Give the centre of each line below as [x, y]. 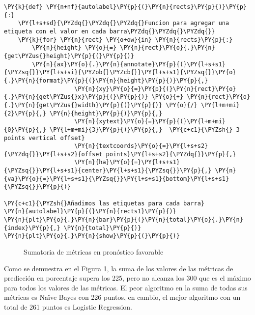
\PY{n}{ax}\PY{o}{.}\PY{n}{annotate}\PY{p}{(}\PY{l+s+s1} [129, 64]
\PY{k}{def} [23, 7]
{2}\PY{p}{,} [25, 113]
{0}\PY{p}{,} [25, 129]
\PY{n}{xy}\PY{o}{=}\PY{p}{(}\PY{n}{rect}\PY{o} [155, 89]
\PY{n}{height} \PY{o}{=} [74, 48]
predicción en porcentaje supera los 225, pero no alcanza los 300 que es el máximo [127, 278]
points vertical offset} [44, 138]
